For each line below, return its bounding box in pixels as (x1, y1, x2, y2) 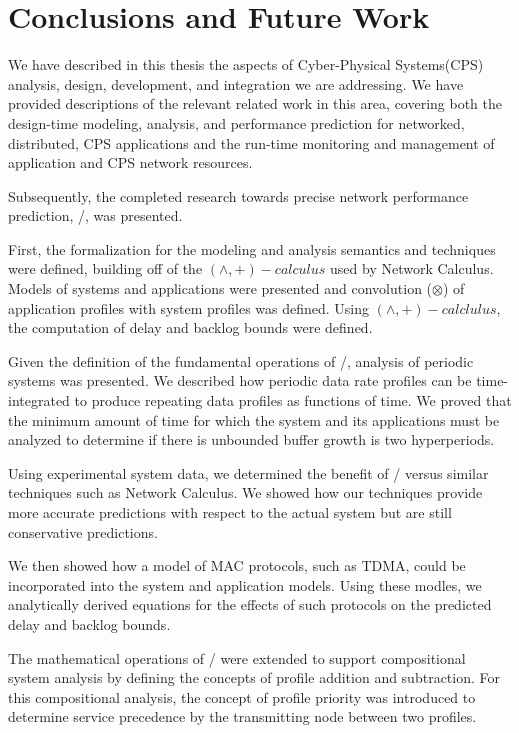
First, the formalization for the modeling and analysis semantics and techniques (8, 238, 496, 259)
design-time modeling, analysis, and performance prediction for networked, (8, 112, 465, 133)
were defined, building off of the (8, 258, 203, 279)
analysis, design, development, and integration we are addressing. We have (8, 73, 464, 94)
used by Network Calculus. (330, 258, 494, 279)
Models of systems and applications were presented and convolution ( (8, 278, 433, 299)
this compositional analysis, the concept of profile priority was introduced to (8, 686, 476, 707)
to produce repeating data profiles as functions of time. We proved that (74, 390, 512, 411)
